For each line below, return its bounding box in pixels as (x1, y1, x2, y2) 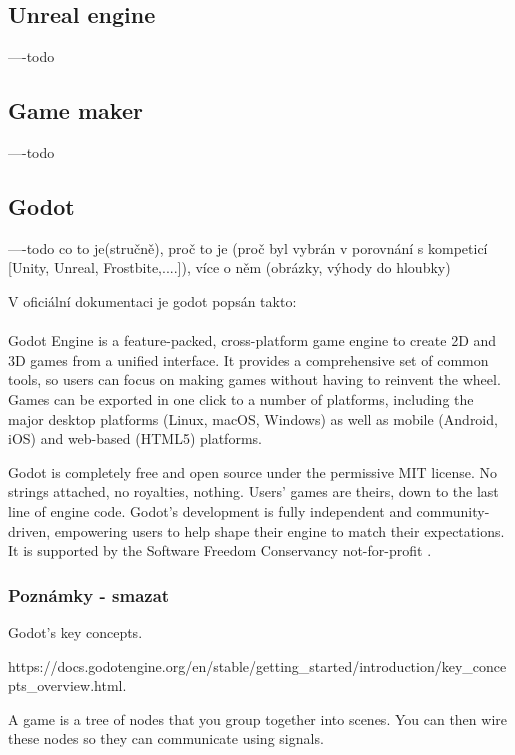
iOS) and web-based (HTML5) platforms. (8, 428, 262, 449)
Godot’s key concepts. (8, 621, 143, 642)
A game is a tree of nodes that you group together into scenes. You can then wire (8, 708, 507, 729)
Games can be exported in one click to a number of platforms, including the (8, 388, 474, 409)
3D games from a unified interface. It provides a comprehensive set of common (8, 349, 489, 370)
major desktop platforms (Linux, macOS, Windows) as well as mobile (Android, (8, 408, 498, 429)
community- (416, 500, 490, 521)
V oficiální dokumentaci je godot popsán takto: (8, 290, 297, 311)
